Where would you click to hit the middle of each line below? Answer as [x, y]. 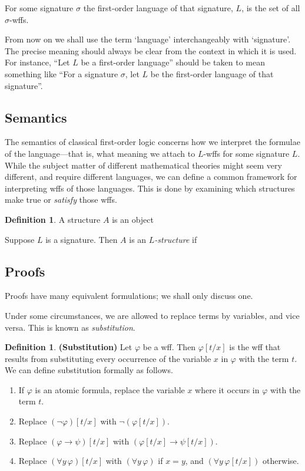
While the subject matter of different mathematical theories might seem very [143, 165]
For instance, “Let [37, 62]
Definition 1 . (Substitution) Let [69, 347]
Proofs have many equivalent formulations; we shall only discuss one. [129, 296]
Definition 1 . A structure [53, 219]
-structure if [176, 239]
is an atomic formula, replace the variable [110, 389]
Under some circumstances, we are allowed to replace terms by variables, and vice [152, 315]
